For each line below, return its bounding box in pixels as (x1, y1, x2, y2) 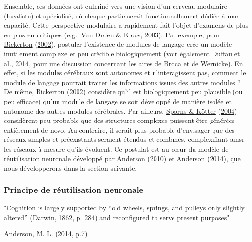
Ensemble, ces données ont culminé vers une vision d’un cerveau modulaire (4, 1, 228, 11)
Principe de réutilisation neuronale (4, 183, 144, 195)
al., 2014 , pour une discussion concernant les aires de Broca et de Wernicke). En (4, 58, 243, 68)
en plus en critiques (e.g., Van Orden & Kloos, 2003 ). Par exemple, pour (4, 29, 220, 39)
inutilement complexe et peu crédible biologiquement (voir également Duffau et (4, 48, 240, 58)
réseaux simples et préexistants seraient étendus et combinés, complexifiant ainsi (4, 134, 244, 144)
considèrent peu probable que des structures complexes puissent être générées (4, 115, 235, 125)
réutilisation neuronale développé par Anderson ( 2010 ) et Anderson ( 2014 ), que (4, 153, 241, 163)
